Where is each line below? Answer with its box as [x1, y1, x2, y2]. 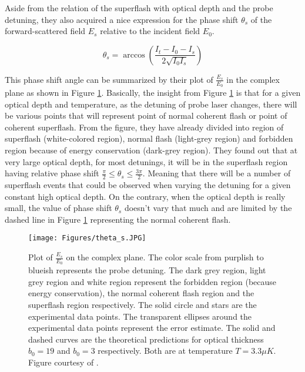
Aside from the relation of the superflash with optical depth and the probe [5, 2, 273, 14]
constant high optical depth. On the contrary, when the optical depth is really [5, 190, 286, 202]
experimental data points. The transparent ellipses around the [28, 310, 252, 322]
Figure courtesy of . [28, 356, 99, 368]
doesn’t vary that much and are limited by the [124, 202, 292, 214]
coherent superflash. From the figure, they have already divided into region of [5, 120, 284, 133]
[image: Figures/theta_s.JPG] [28, 234, 146, 243]
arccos [123, 51, 145, 59]
